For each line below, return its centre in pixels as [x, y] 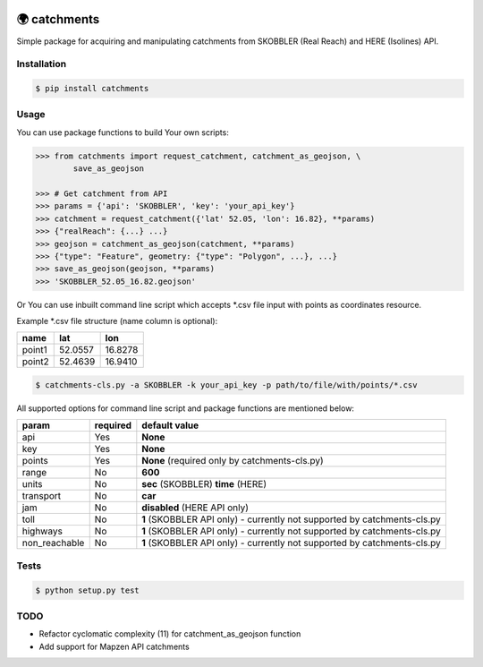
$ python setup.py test [88, 590]
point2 [35, 362]
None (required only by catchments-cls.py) [233, 461]
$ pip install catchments [92, 89]
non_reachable [53, 543]
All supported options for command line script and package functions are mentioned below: [186, 408]
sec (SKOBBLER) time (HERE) [204, 484]
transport [42, 496]
